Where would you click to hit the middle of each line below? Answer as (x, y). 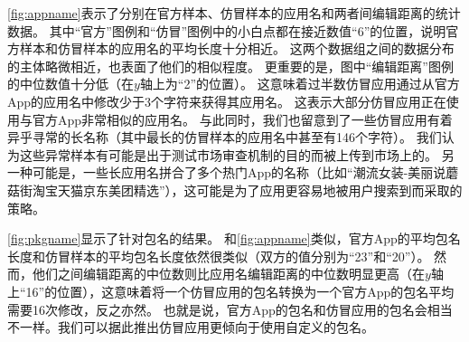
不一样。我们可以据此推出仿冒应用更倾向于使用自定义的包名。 (191, 327)
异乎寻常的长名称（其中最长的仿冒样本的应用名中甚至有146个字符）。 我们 (225, 137)
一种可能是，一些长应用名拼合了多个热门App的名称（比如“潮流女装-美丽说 (227, 172)
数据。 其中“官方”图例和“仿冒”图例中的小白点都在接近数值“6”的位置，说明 (227, 30)
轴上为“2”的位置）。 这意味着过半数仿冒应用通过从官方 (300, 84)
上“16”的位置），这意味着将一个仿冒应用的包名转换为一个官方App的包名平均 (231, 291)
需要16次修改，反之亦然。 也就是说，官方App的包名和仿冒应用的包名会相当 (230, 309)
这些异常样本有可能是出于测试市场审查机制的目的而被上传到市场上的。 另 (237, 154)
